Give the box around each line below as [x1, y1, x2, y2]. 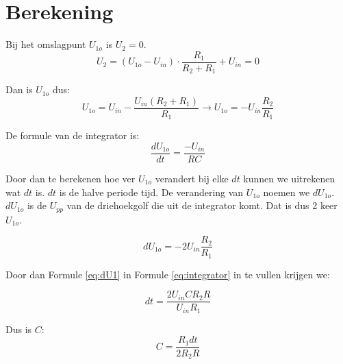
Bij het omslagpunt [5, 37, 86, 51]
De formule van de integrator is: [5, 128, 140, 143]
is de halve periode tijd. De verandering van [59, 184, 244, 199]
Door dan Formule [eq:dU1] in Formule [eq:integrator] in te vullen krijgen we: [5, 267, 330, 281]
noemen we [263, 184, 310, 199]
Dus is [5, 321, 32, 336]
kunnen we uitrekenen [243, 171, 335, 185]
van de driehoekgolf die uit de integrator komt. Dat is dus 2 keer [66, 198, 338, 213]
